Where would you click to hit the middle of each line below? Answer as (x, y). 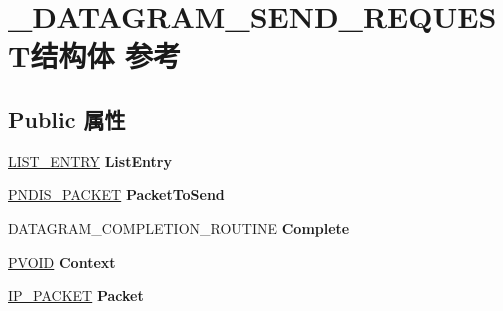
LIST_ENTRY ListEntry (90, 160)
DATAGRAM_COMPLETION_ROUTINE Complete (179, 227)
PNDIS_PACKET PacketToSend (116, 194)
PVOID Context (62, 261)
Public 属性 (67, 118)
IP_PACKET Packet (76, 295)
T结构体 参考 (95, 55)
